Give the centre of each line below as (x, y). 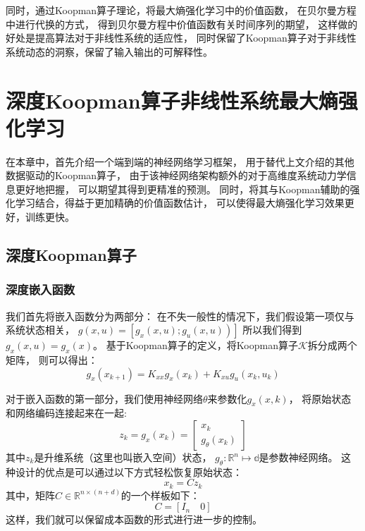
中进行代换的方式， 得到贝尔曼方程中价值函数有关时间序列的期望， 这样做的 (182, 24)
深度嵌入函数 (41, 289)
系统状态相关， (40, 330)
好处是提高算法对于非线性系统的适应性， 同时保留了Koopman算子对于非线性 (181, 38)
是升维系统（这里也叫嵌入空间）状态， (123, 457)
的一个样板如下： (160, 495)
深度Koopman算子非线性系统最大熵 (172, 100)
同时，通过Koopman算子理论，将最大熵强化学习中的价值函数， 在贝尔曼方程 (181, 10)
